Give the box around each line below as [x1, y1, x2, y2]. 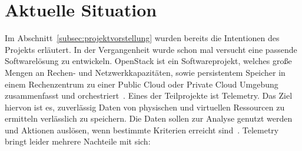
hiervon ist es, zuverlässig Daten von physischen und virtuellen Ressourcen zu [5, 100, 285, 113]
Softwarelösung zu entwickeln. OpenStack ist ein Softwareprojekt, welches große [5, 55, 292, 67]
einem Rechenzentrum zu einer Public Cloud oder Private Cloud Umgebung [5, 78, 278, 90]
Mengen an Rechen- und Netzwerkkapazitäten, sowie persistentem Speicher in [5, 66, 286, 78]
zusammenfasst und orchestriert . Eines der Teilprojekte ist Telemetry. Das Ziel [5, 89, 293, 102]
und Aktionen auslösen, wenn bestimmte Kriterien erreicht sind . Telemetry [5, 123, 279, 136]
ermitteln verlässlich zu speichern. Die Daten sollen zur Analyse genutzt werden [5, 112, 293, 125]
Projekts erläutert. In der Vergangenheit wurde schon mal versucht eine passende [5, 43, 297, 55]
